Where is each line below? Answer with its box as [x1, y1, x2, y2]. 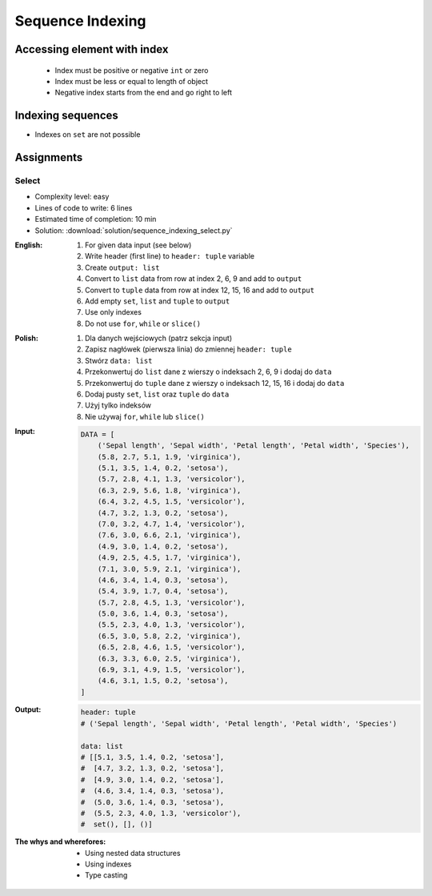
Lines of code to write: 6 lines [34, 203, 133, 212]
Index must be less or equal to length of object [54, 76, 208, 86]
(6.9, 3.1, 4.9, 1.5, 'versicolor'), [97, 665, 246, 674]
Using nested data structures [85, 848, 181, 858]
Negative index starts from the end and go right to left [54, 88, 232, 98]
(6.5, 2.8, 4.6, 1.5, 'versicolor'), [97, 643, 246, 652]
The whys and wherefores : [14, 837, 106, 846]
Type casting [85, 870, 128, 880]
